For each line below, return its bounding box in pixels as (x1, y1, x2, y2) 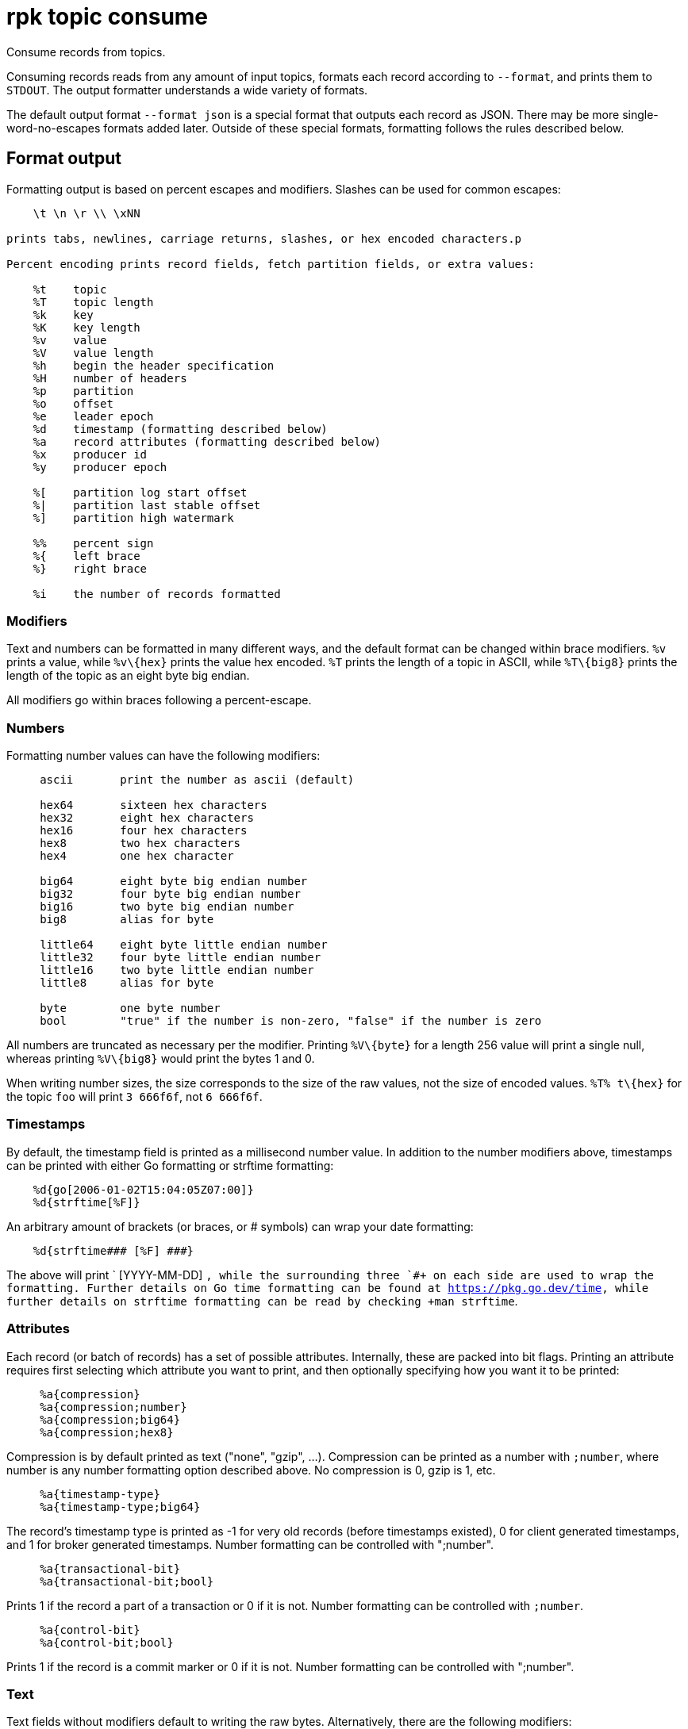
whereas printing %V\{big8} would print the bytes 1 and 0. (6, 1052, 315, 1066)
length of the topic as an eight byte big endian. (6, 669, 250, 683)
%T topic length (33, 295, 154, 309)
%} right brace (33, 562, 148, 575)
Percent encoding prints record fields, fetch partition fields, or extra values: (6, 257, 535, 270)
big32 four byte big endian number (40, 888, 301, 901)
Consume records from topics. (6, 44, 166, 59)
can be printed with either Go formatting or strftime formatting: (6, 1158, 334, 1172)
